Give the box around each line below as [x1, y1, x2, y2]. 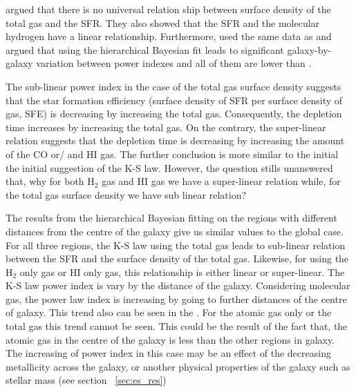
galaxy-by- [287, 42, 332, 57]
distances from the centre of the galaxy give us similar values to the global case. [6, 224, 344, 238]
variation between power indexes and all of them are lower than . [36, 56, 312, 70]
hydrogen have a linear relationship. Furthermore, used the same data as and [6, 29, 332, 43]
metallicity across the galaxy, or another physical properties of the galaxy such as [6, 359, 350, 373]
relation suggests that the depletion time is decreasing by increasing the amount [6, 133, 345, 148]
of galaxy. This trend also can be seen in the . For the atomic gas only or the [6, 305, 332, 320]
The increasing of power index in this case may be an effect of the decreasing [6, 346, 331, 360]
